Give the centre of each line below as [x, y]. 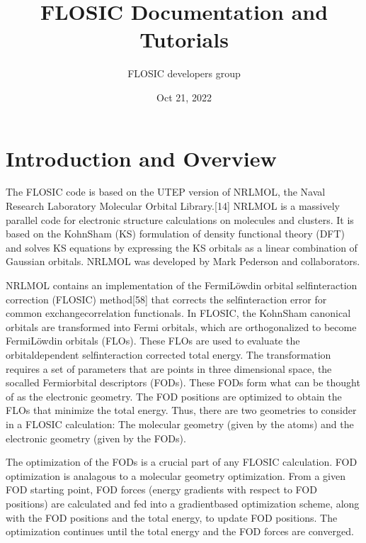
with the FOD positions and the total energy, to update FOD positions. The [172, 517]
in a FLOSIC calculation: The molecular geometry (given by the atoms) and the [180, 424]
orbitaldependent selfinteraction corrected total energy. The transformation [168, 354]
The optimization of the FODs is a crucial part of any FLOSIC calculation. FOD [182, 462]
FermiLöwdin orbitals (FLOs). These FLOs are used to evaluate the [153, 341]
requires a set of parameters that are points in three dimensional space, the [169, 368]
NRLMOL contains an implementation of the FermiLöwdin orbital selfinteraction [182, 285]
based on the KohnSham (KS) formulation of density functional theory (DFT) [176, 234]
